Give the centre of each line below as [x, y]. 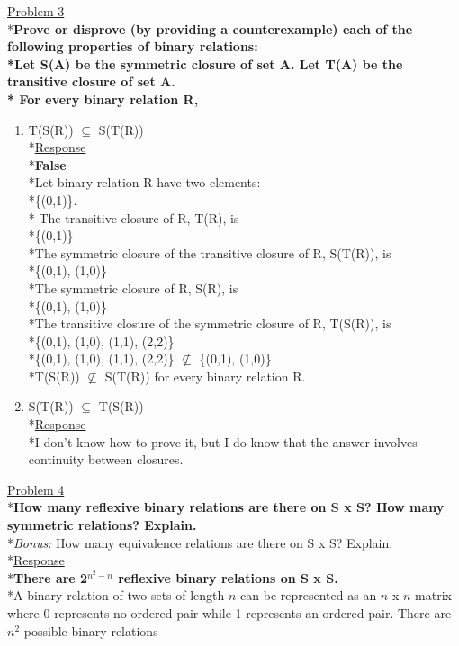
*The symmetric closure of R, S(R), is [133, 287]
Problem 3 [36, 11]
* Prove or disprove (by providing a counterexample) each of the [210, 28]
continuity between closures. [106, 459]
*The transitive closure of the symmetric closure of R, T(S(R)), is [210, 323]
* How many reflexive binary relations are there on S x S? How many [226, 507]
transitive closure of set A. [91, 81]
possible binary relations [91, 630]
